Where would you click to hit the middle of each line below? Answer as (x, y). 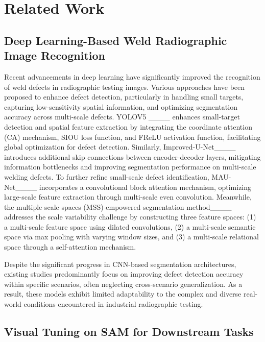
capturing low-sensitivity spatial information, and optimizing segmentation (121, 106)
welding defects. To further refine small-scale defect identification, (107, 176)
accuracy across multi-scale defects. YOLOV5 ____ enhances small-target (122, 117)
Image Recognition (55, 55)
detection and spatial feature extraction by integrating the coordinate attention (128, 126)
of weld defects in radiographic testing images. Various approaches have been (125, 87)
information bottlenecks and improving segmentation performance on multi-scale (130, 167)
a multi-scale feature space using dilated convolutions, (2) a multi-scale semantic (130, 226)
